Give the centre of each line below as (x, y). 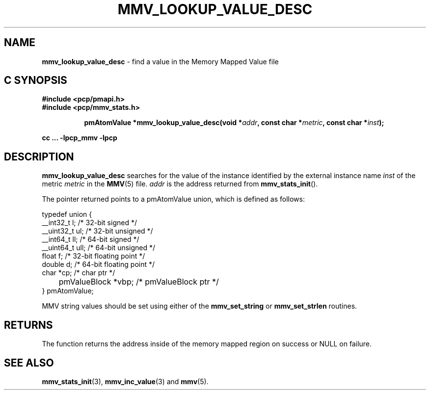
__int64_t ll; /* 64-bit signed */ (91, 239)
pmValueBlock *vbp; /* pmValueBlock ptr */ (139, 282)
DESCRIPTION (39, 157)
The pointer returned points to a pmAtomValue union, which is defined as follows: (173, 199)
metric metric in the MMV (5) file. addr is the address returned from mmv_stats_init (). (180, 184)
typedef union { (67, 214)
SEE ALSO (29, 363)
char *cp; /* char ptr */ (79, 273)
